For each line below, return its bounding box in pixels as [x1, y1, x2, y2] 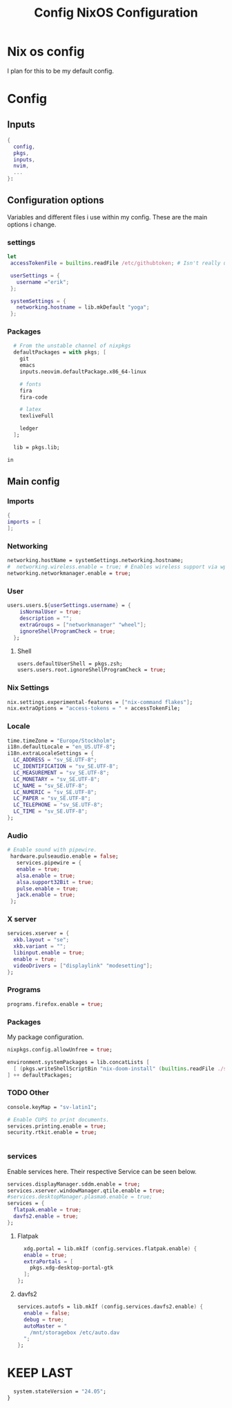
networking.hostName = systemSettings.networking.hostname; [7, 557, 184, 564]
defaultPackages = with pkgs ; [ [13, 349, 107, 356]
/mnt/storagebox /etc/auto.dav [30, 1329, 120, 1336]
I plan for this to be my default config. [7, 66, 114, 75]
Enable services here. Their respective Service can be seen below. [7, 1167, 197, 1175]
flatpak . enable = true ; [13, 1207, 81, 1213]
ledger [19, 425, 39, 432]
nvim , [13, 163, 30, 170]
